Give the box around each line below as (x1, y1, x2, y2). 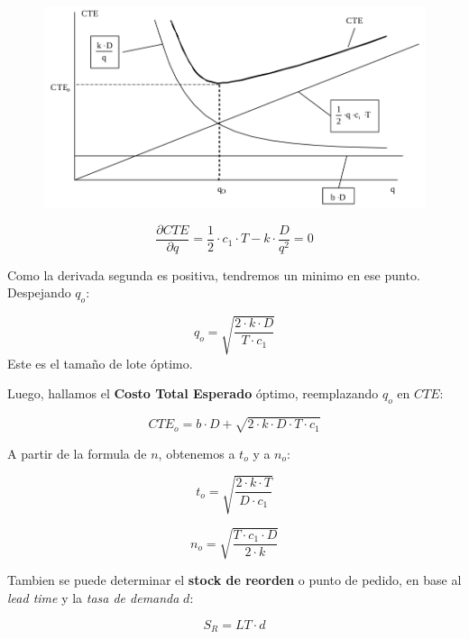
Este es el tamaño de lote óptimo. (7, 353, 193, 372)
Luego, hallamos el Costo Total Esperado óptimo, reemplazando (7, 384, 379, 403)
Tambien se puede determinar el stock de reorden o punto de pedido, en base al (7, 571, 462, 589)
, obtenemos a (158, 443, 235, 462)
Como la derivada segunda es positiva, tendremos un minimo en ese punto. (7, 265, 420, 284)
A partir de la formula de (7, 443, 147, 462)
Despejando (7, 283, 71, 302)
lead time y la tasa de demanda (7, 589, 179, 607)
